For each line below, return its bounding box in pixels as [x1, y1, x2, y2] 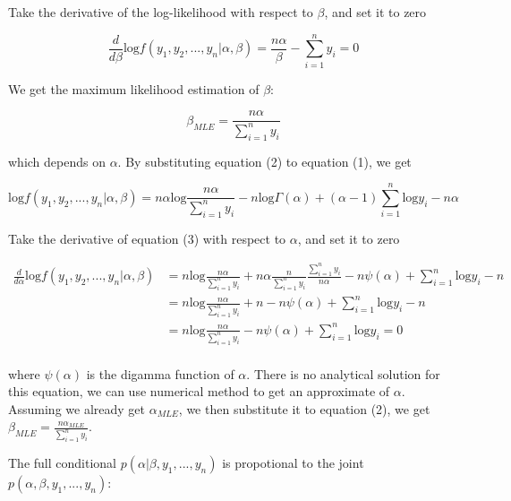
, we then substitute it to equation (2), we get [178, 399, 430, 418]
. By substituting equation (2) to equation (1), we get [117, 151, 412, 170]
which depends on [8, 151, 106, 170]
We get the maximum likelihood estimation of [8, 79, 260, 98]
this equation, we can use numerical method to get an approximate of [8, 382, 390, 401]
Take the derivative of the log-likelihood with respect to [8, 3, 313, 21]
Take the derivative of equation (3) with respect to [8, 229, 286, 247]
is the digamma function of [86, 364, 234, 383]
